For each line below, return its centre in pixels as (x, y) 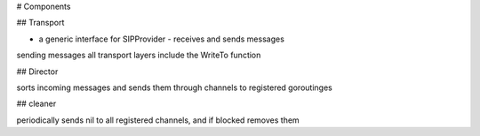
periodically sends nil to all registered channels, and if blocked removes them (158, 120)
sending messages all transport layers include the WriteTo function (139, 55)
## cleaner (36, 104)
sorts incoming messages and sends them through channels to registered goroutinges (174, 87)
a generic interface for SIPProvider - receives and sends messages (161, 39)
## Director (37, 72)
